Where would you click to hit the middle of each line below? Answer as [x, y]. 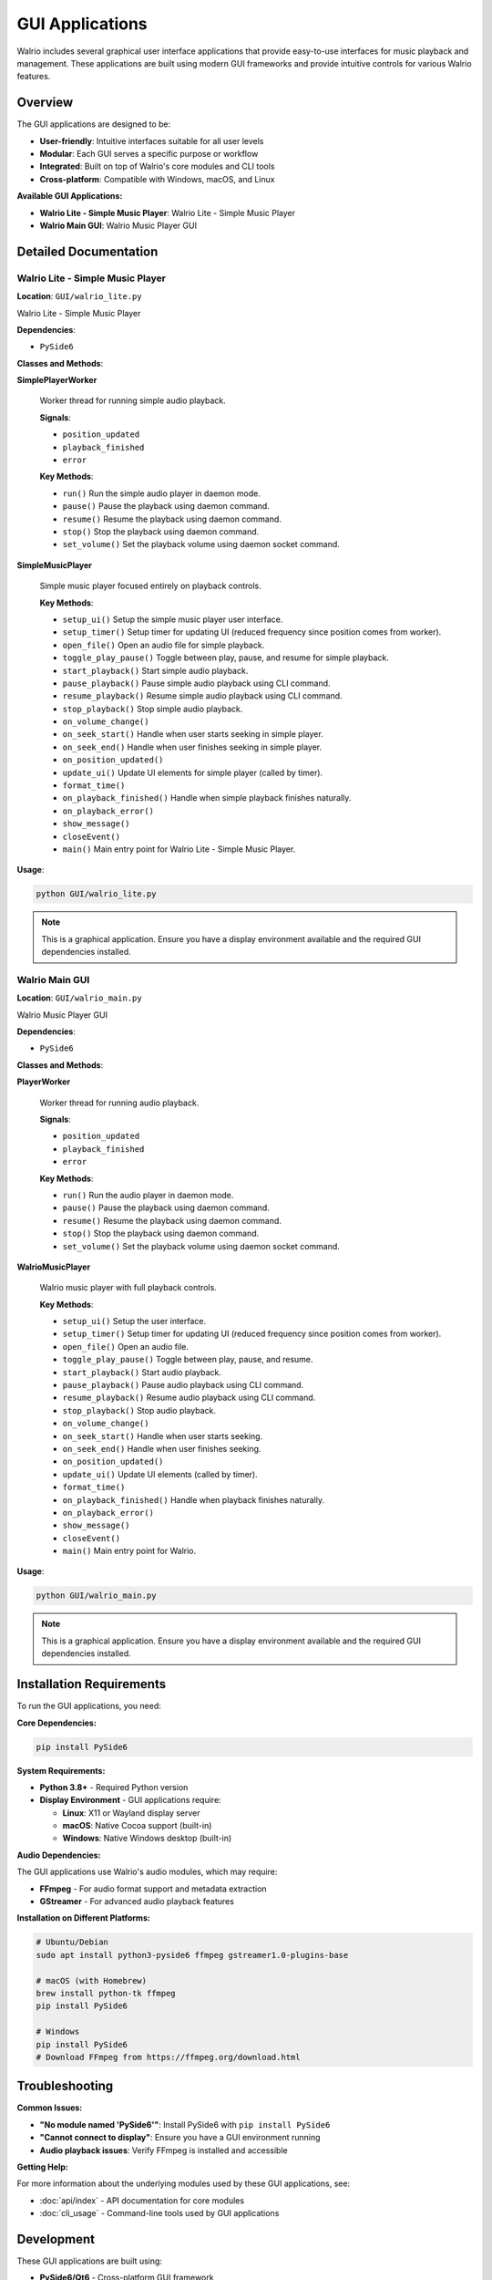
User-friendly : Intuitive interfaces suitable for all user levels [152, 140]
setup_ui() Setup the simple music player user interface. [173, 619]
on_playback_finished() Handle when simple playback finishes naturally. [207, 798]
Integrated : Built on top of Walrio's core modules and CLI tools [157, 166]
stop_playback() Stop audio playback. [139, 1410]
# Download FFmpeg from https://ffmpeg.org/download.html [168, 2057]
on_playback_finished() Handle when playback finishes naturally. [194, 1499]
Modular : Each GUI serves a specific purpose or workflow [149, 154]
